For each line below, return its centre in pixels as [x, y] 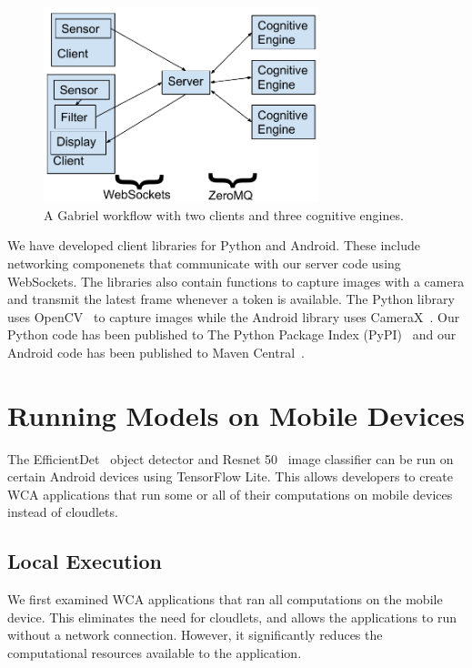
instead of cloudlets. [63, 512]
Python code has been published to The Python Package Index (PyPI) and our [232, 334]
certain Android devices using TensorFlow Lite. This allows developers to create [230, 476]
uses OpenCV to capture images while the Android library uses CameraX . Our [234, 316]
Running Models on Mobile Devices [236, 415]
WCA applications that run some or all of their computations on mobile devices [230, 494]
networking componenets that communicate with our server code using [204, 263]
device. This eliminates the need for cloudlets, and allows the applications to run [232, 617]
